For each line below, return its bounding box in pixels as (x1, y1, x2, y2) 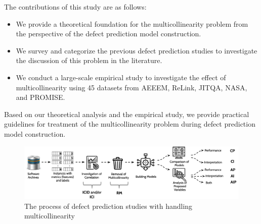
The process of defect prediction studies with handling (24, 200, 193, 211)
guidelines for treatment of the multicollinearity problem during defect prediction (4, 119, 255, 129)
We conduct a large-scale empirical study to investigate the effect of (16, 72, 226, 82)
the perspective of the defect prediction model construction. (16, 28, 201, 39)
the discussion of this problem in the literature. (16, 55, 162, 66)
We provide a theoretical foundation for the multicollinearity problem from (16, 18, 248, 29)
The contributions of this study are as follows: (4, 2, 147, 12)
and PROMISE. (16, 92, 65, 102)
